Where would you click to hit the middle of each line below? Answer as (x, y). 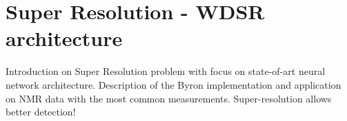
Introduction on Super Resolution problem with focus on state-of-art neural (166, 71)
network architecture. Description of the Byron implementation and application (173, 84)
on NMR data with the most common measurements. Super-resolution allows (169, 98)
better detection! (41, 112)
